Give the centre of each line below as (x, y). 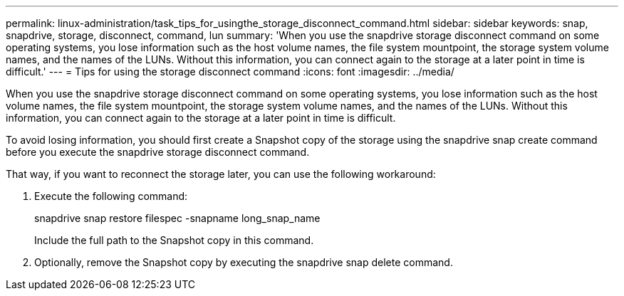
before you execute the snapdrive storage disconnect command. (158, 152)
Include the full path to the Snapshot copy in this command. (174, 240)
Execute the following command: (111, 196)
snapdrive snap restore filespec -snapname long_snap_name (177, 218)
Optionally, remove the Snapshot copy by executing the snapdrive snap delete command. (244, 262)
